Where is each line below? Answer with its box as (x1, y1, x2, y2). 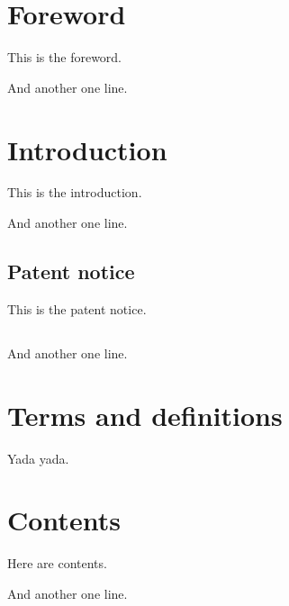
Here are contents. (7, 554, 107, 573)
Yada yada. (7, 448, 69, 467)
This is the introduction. (7, 183, 142, 202)
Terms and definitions (7, 396, 283, 433)
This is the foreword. (7, 48, 122, 67)
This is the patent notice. (7, 299, 147, 318)
